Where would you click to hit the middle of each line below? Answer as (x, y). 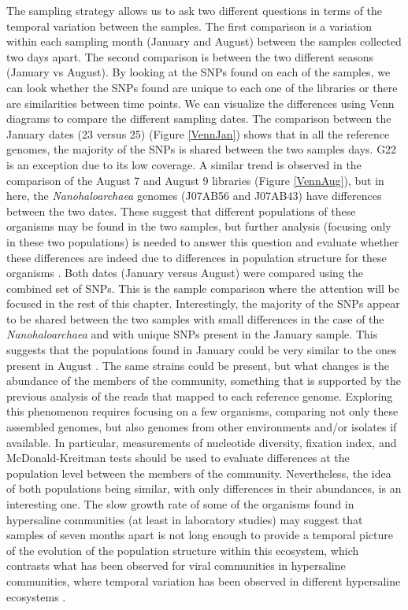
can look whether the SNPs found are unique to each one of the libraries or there (202, 87)
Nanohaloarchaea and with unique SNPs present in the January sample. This (192, 334)
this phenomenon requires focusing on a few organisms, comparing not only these (202, 411)
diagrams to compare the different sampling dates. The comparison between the (199, 118)
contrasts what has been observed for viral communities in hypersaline (176, 566)
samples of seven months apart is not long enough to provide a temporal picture (200, 535)
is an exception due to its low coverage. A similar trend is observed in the (184, 164)
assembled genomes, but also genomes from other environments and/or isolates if (202, 427)
